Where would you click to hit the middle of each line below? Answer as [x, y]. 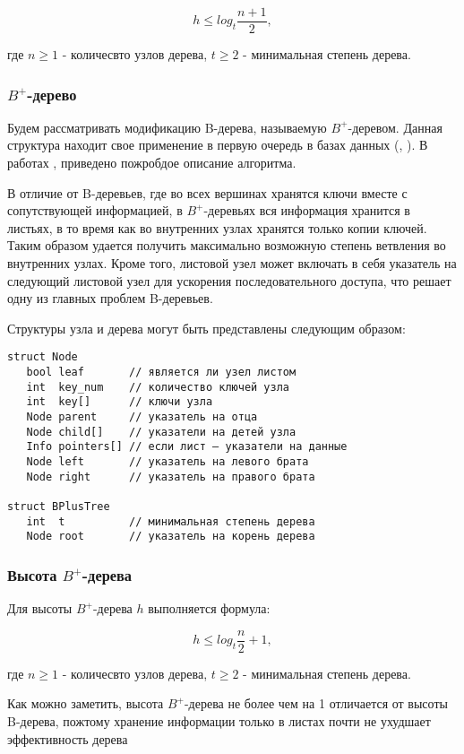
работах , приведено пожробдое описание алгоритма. [152, 163]
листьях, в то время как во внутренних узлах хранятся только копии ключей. [217, 227]
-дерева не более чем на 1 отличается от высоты [316, 703]
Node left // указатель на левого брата [168, 462]
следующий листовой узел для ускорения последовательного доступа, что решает [229, 280]
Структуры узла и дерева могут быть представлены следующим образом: [206, 328]
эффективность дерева [68, 738]
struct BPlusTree [59, 506]
